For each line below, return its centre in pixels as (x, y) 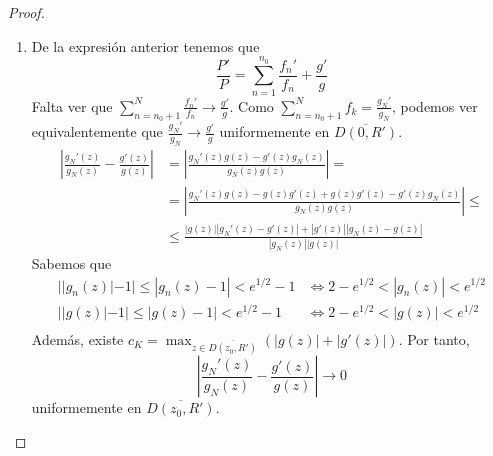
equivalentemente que (97, 131)
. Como (251, 105)
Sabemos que (71, 262)
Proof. (26, 12)
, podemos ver (434, 105)
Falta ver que (72, 105)
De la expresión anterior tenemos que (145, 45)
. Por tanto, (434, 338)
